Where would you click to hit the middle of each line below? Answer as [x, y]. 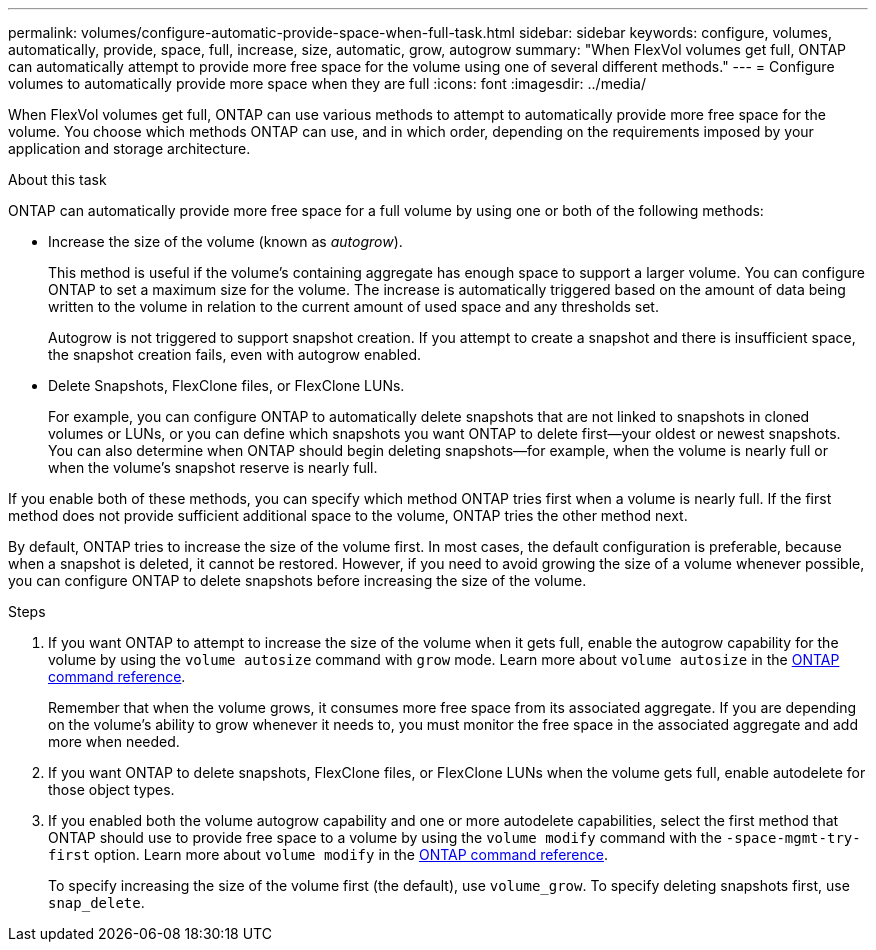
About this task [57, 179]
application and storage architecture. [129, 148]
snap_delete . [96, 902]
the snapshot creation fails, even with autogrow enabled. [235, 354]
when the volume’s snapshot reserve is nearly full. [213, 467]
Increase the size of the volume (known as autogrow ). [225, 241]
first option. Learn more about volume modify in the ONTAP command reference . [328, 854]
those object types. [111, 789]
